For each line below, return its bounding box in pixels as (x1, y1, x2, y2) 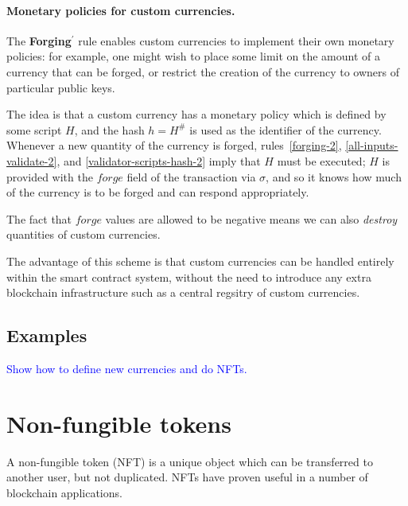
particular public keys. (6, 79, 115, 95)
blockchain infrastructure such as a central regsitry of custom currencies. (6, 284, 360, 301)
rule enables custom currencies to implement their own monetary (78, 32, 394, 49)
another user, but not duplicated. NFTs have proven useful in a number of (6, 469, 368, 485)
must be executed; (277, 152, 366, 169)
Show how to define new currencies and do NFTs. (6, 360, 247, 376)
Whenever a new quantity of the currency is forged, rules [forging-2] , (6, 137, 342, 154)
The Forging (6, 32, 72, 49)
